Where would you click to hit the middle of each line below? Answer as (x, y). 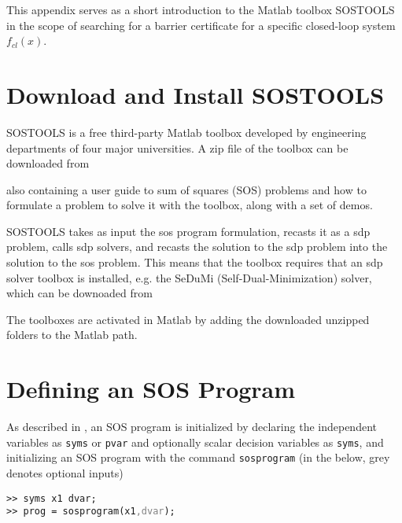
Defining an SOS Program (151, 389)
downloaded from (48, 163)
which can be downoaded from (79, 293)
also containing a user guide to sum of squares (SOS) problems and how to (186, 189)
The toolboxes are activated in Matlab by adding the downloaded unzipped (188, 319)
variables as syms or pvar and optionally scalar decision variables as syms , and (195, 442)
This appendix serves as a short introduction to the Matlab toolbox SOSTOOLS (201, 9)
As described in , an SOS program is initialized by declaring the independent (192, 427)
